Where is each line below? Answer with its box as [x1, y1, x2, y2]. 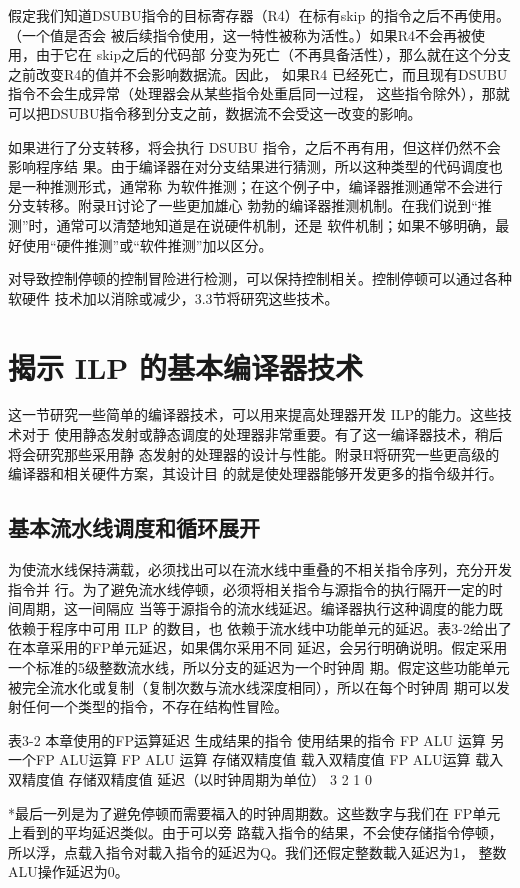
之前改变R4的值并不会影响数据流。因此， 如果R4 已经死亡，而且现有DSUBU [8, 63, 508, 84]
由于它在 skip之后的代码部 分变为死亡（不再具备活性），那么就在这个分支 [35, 44, 511, 65]
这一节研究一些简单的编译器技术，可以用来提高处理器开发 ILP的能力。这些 [8, 404, 498, 425]
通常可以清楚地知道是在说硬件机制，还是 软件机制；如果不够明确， [56, 214, 496, 235]
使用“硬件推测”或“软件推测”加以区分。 [21, 234, 273, 255]
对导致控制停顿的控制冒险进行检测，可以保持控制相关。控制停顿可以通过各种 [8, 268, 512, 289]
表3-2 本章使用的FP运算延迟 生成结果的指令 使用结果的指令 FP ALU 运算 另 [8, 729, 505, 750]
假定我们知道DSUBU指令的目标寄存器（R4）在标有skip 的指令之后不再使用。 [8, 5, 510, 25]
